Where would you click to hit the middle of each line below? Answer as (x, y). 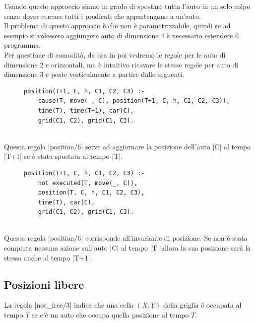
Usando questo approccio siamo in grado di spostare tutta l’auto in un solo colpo (127, 6)
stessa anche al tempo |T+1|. (48, 257)
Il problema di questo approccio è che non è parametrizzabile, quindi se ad (117, 26)
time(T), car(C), (66, 202)
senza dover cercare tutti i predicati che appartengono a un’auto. (102, 16)
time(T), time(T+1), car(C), (86, 110)
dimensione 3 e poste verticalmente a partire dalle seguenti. (94, 74)
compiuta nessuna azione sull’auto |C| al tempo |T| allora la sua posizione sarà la (127, 248)
